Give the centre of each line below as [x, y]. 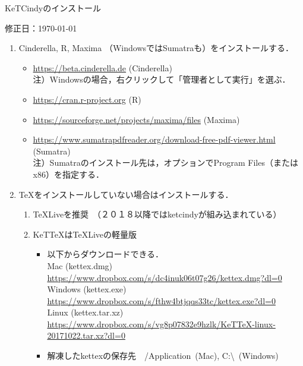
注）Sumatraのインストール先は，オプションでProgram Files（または [165, 163]
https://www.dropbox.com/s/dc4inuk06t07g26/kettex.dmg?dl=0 [165, 277]
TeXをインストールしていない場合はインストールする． [126, 194]
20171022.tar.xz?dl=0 [86, 335]
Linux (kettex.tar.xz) [85, 312]
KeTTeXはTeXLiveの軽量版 [85, 234]
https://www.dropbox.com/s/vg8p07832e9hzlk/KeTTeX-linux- [161, 324]
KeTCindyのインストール [53, 8]
